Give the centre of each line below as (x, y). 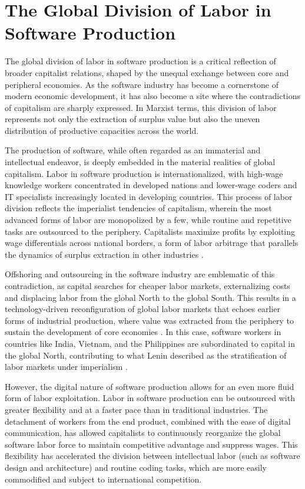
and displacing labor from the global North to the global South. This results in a (150, 297)
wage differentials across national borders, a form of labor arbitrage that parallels (152, 243)
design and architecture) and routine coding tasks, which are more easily (136, 467)
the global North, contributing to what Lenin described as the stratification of (146, 355)
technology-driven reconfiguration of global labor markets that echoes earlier (142, 309)
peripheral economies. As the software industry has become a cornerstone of (142, 84)
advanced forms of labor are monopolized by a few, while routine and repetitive (148, 220)
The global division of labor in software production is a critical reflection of (140, 61)
